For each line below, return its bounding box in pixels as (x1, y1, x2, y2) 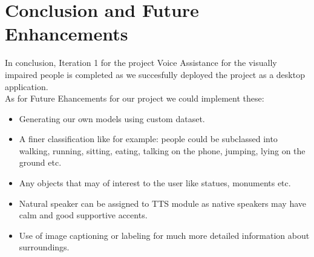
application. (5, 80, 48, 93)
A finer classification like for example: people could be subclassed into (19, 132, 278, 145)
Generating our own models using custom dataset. (19, 112, 205, 125)
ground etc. (19, 156, 62, 169)
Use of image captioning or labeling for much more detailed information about (19, 229, 310, 241)
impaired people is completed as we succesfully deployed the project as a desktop (5, 68, 305, 80)
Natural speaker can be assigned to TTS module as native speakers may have (19, 197, 306, 209)
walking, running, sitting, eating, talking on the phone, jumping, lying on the (19, 144, 306, 157)
